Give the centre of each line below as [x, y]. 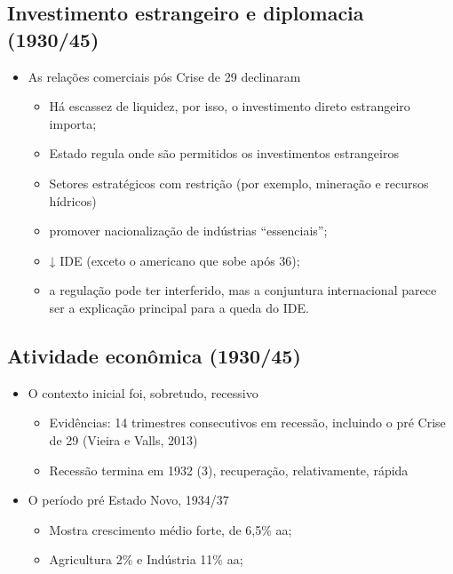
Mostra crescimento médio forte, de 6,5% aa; [171, 529]
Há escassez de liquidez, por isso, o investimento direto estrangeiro [230, 106]
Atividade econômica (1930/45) [154, 355]
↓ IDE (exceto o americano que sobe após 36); [175, 260]
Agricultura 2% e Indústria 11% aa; [146, 559]
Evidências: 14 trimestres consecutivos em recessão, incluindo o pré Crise [247, 423]
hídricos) [73, 200]
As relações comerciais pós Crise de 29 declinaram [164, 76]
